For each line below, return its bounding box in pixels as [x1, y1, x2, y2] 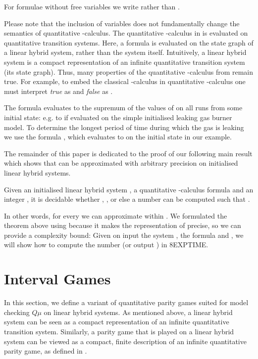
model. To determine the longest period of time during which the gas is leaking [4, 122, 244, 132]
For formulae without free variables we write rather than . [4, 1, 180, 11]
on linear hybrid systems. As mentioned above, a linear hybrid [44, 307, 233, 317]
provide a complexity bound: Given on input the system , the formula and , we [4, 229, 244, 240]
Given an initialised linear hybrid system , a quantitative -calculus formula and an [4, 184, 254, 194]
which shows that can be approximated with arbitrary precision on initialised [4, 158, 238, 168]
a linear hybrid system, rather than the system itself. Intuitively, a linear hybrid [4, 47, 247, 57]
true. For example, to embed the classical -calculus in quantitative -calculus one [4, 76, 246, 87]
